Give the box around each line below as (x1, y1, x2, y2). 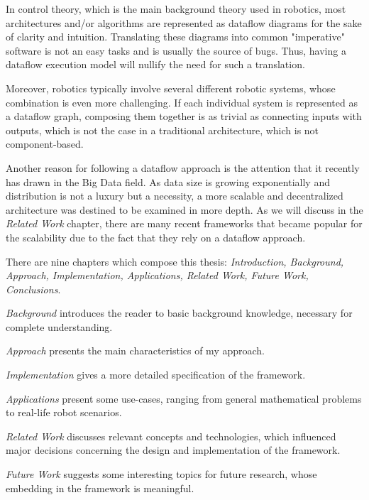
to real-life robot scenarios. (6, 405, 122, 420)
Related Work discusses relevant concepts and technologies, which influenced (6, 428, 336, 443)
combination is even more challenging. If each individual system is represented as (6, 94, 358, 109)
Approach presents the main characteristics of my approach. (6, 343, 265, 358)
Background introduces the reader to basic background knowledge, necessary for (6, 305, 353, 320)
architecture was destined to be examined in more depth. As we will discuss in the (6, 202, 363, 217)
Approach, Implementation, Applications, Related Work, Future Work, (6, 268, 309, 283)
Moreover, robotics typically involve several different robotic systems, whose (6, 80, 336, 95)
